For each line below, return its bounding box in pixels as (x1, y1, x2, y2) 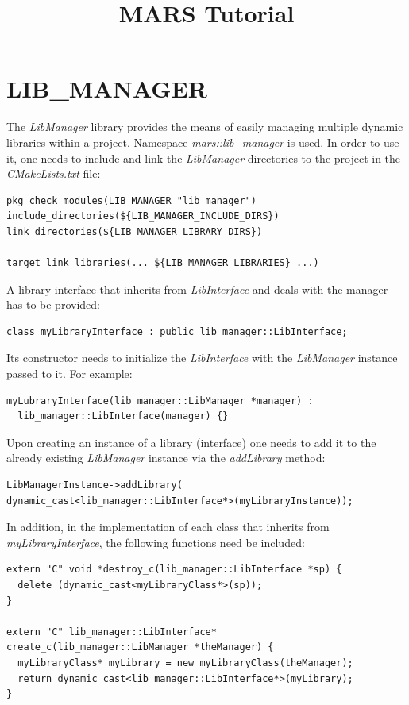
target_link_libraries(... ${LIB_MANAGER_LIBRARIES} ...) (6, 257, 319, 269)
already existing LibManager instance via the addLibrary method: (6, 449, 326, 466)
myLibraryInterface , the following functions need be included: (6, 534, 305, 550)
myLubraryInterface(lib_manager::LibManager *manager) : (6, 395, 314, 406)
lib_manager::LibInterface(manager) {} (17, 410, 229, 422)
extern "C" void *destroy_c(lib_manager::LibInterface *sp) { (6, 564, 342, 576)
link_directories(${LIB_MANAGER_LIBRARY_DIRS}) (6, 225, 263, 237)
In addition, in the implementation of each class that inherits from (6, 518, 330, 535)
